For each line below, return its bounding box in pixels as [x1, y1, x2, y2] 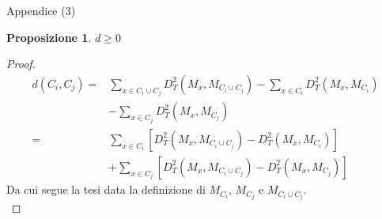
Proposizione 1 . [6, 28, 92, 45]
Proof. [6, 55, 36, 72]
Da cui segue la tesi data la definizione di [6, 181, 206, 198]
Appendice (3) [6, 2, 76, 18]
